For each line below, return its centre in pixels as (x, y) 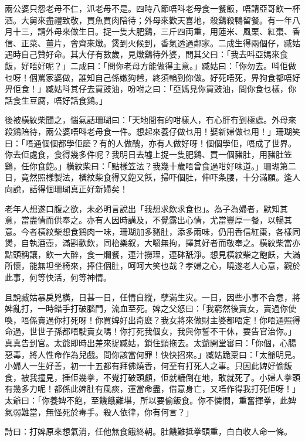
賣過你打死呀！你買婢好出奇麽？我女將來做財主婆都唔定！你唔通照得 (169, 319)
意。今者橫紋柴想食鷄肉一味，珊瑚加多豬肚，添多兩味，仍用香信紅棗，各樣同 (152, 231)
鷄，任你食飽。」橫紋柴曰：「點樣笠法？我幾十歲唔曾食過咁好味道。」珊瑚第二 (150, 165)
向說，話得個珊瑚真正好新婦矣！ (66, 188)
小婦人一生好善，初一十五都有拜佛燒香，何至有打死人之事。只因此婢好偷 (144, 366)
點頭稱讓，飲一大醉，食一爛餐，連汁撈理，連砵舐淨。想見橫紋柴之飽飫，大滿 (152, 254)
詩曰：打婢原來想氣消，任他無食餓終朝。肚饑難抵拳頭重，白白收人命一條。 (148, 431)
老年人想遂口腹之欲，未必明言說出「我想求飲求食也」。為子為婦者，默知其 (146, 208)
